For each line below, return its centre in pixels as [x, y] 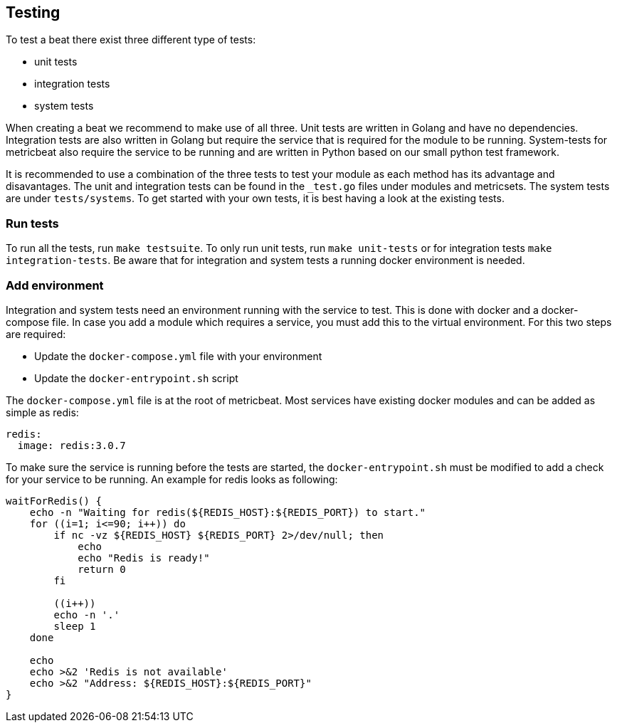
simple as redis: [42, 412]
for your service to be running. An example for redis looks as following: [172, 479]
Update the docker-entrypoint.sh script [136, 378]
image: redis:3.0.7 [72, 445]
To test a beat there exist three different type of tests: [131, 40]
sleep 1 [75, 626]
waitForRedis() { [54, 501]
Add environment [55, 285]
